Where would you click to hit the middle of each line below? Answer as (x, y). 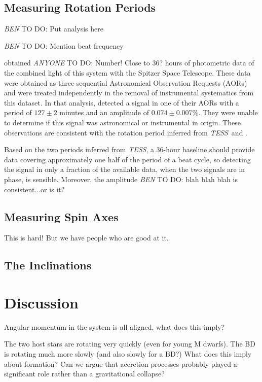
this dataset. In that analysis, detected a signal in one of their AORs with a (122, 102)
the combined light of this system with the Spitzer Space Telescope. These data (127, 72)
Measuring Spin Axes (61, 216)
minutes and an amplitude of (104, 112)
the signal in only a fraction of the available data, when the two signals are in (125, 169)
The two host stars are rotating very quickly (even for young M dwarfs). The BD (130, 344)
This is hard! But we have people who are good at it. (86, 238)
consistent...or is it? (34, 189)
